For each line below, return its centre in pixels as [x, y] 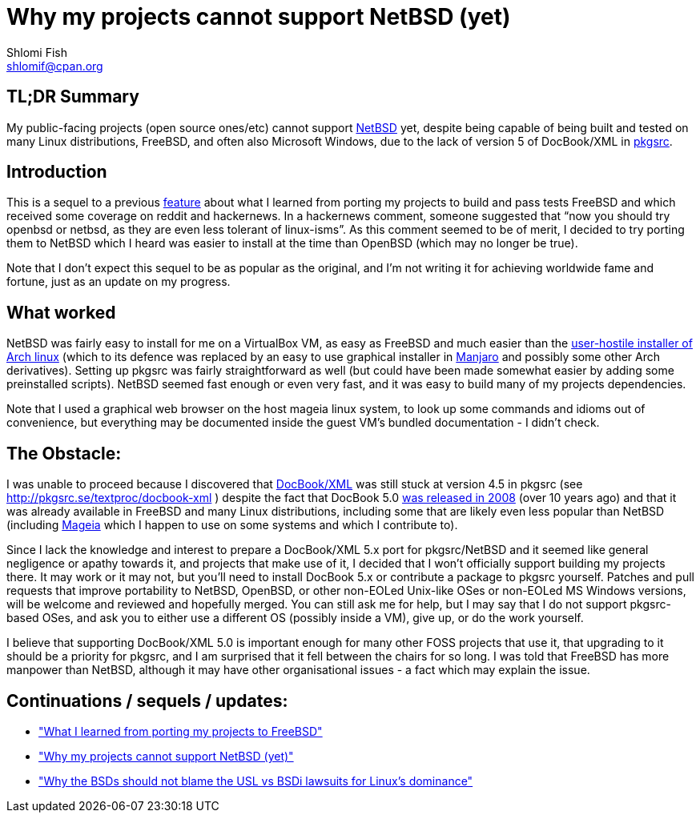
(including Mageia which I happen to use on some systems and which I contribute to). [232, 525]
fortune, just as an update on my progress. [119, 282]
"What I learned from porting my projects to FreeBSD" [181, 731]
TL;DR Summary [73, 97]
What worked [61, 312]
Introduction [57, 172]
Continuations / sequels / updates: [147, 701]
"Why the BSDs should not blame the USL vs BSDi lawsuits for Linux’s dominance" [256, 781]
